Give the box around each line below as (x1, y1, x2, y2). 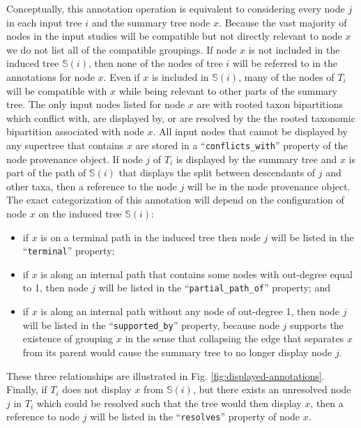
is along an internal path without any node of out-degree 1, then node (40, 304, 340, 319)
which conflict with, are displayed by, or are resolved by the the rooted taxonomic (6, 110, 355, 125)
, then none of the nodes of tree (89, 56, 223, 70)
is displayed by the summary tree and (176, 151, 337, 166)
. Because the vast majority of (219, 15, 347, 29)
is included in (151, 69, 209, 84)
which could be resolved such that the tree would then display (36, 395, 302, 410)
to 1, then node (22, 280, 89, 295)
